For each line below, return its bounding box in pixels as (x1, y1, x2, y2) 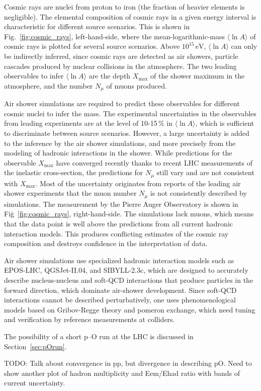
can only (231, 41, 257, 51)
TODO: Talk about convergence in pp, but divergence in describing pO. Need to (4, 358, 252, 368)
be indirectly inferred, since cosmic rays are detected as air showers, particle (4, 50, 238, 61)
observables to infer (4, 70, 64, 81)
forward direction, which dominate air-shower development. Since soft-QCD (4, 284, 237, 295)
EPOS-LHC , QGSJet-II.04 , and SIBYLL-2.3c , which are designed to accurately (4, 265, 248, 275)
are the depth (89, 70, 131, 81)
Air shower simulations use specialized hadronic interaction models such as (4, 255, 234, 265)
